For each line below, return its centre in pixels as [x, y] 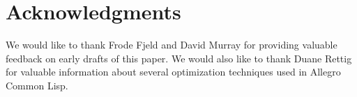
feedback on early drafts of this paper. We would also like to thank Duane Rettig [179, 58]
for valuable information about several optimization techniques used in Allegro [173, 72]
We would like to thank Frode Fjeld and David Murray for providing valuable [172, 45]
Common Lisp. [37, 85]
